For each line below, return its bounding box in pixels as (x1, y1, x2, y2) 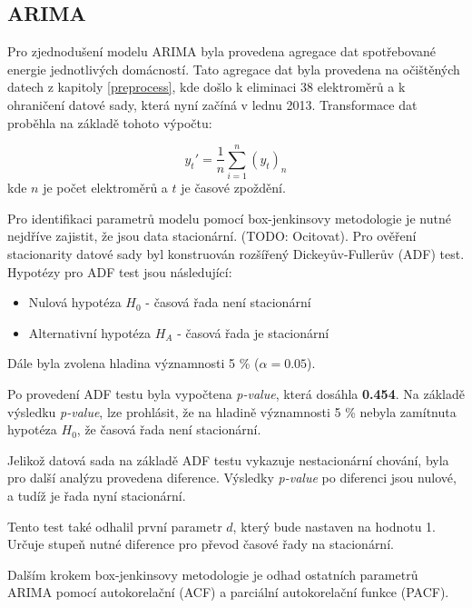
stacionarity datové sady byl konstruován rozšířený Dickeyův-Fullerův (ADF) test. (7, 244, 465, 264)
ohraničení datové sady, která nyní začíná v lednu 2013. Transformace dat (7, 95, 418, 114)
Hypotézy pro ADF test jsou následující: (7, 262, 232, 281)
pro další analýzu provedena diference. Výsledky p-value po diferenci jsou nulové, (7, 468, 457, 487)
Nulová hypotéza (28, 293, 122, 312)
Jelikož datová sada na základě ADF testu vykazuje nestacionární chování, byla (7, 450, 449, 469)
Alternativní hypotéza (28, 323, 152, 342)
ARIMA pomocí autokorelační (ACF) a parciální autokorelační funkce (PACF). (7, 583, 449, 602)
